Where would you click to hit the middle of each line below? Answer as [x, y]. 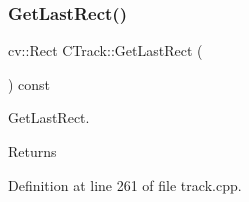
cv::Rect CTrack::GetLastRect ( [105, 50]
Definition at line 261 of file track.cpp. [125, 184]
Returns [32, 151]
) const [29, 83]
